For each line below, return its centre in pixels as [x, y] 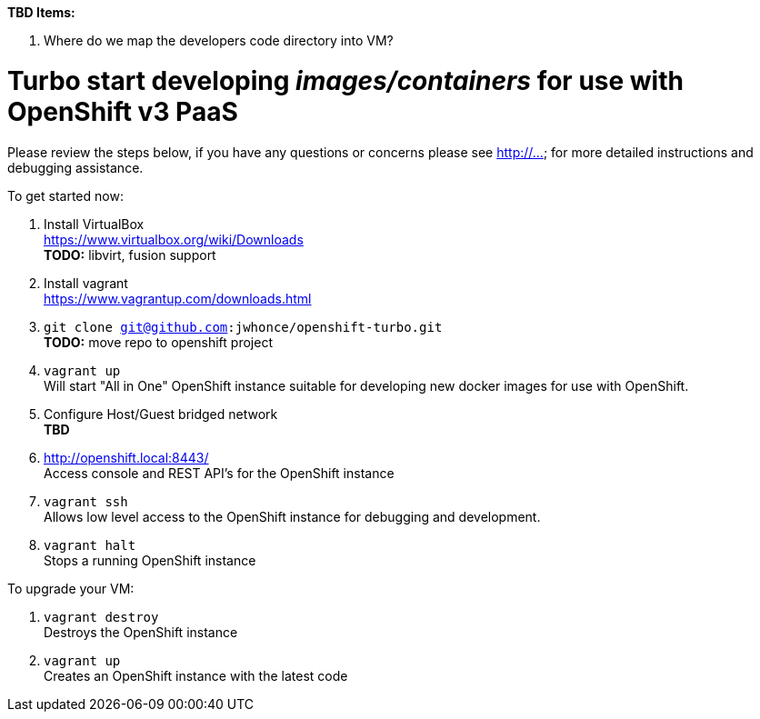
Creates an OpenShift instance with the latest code [196, 675]
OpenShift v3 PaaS [123, 111]
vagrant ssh [86, 501]
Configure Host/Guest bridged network [161, 414]
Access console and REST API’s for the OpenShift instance [219, 473]
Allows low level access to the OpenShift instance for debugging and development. [292, 516]
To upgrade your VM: [71, 588]
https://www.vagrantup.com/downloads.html [178, 298]
